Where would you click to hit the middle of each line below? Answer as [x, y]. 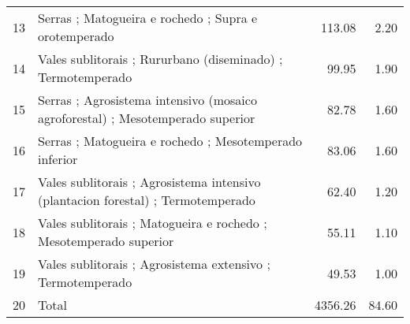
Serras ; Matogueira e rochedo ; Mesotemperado [170, 141]
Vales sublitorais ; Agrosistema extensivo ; [154, 264]
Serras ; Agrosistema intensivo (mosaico [147, 100]
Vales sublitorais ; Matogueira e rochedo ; [153, 223]
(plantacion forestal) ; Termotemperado [147, 200]
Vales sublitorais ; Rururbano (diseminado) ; [160, 59]
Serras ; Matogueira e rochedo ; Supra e [148, 18]
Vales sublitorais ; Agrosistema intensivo [149, 182]
